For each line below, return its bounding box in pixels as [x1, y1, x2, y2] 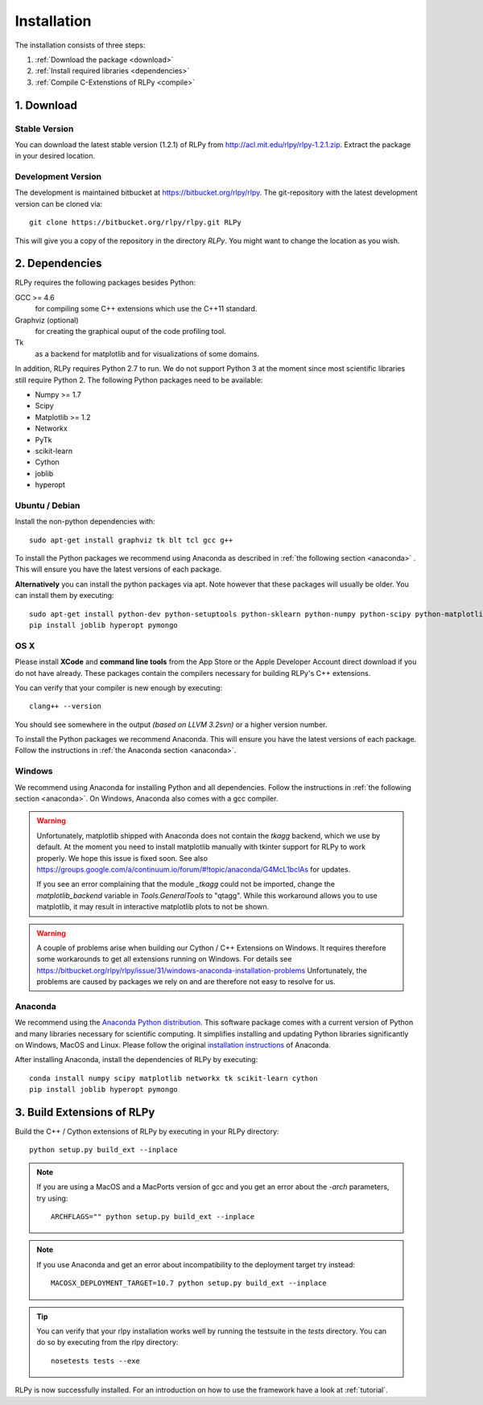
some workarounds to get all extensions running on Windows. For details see [36, 954, 292, 964]
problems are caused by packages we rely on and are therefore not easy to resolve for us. [36, 977, 336, 987]
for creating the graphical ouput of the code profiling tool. [35, 327, 226, 336]
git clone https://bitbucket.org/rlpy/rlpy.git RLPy [29, 218, 242, 227]
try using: [36, 1193, 68, 1203]
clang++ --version [29, 702, 102, 711]
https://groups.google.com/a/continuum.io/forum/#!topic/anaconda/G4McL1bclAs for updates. [36, 864, 351, 874]
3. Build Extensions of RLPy [14, 1106, 155, 1119]
